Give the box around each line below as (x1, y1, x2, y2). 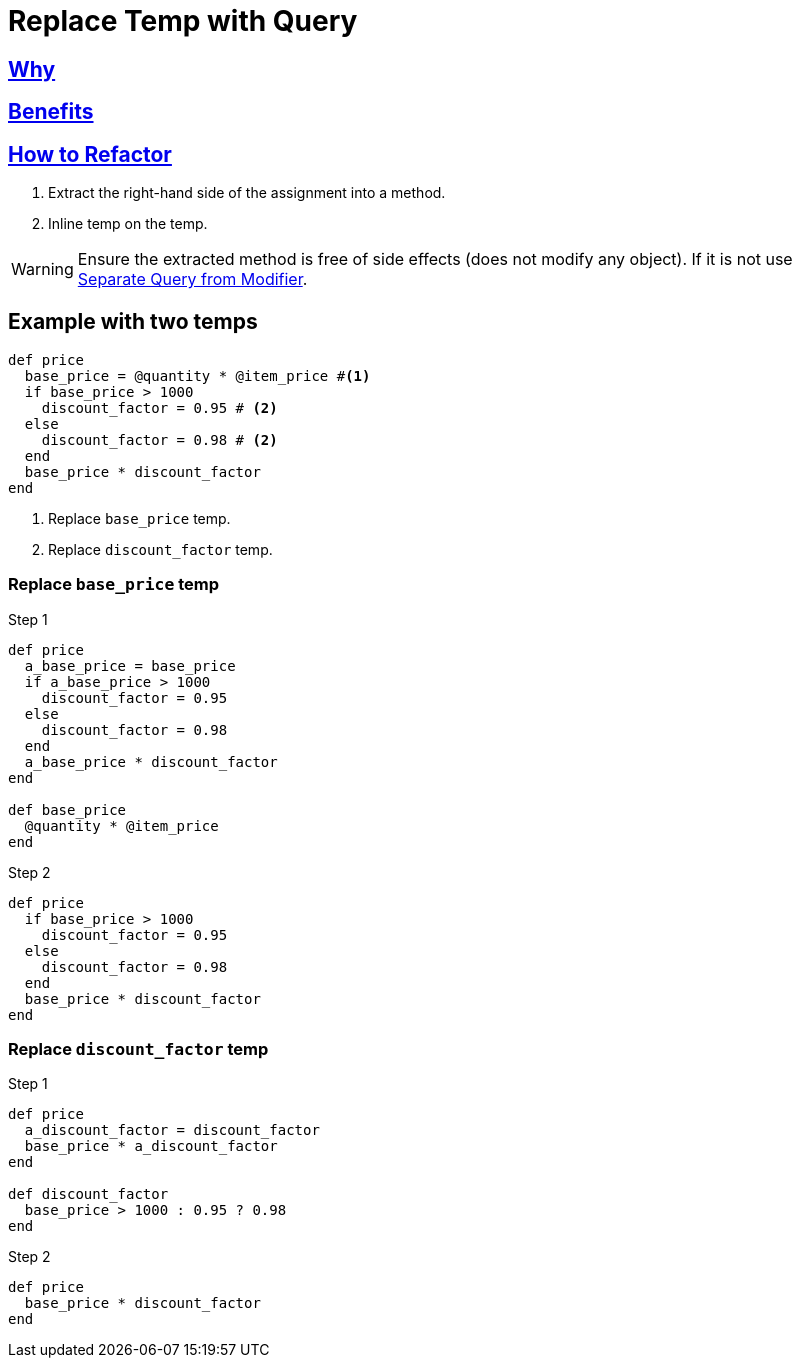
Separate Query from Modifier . (77, 269, 308, 290)
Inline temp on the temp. (48, 215, 208, 233)
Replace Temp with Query (8, 4, 358, 38)
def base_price (8, 801, 127, 818)
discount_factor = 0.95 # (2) (41, 399, 278, 416)
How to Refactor (8, 141, 172, 167)
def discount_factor (8, 1186, 169, 1203)
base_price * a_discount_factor (24, 1138, 278, 1155)
